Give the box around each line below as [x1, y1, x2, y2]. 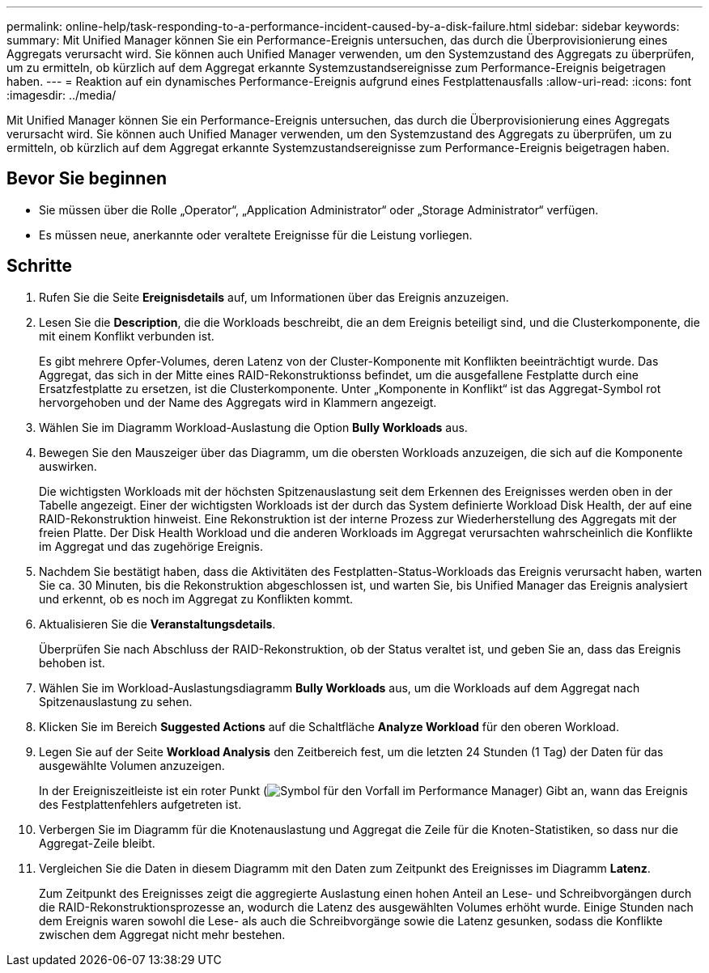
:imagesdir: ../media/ [6, 88, 117, 102]
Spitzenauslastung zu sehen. [39, 694, 193, 709]
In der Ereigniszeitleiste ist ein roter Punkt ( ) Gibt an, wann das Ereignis [39, 783, 688, 797]
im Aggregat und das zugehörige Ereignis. [39, 539, 263, 553]
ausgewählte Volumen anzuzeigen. [39, 758, 225, 772]
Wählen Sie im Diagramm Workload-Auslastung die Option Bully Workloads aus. [39, 420, 468, 434]
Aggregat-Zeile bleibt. [39, 836, 155, 850]
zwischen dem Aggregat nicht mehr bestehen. [39, 927, 286, 941]
